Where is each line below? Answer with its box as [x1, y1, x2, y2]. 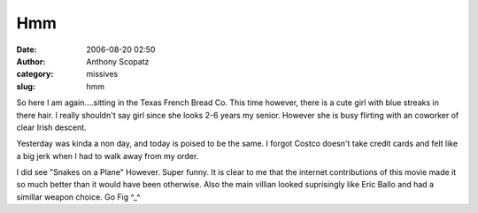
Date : [16, 44, 37, 55]
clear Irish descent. [16, 122, 88, 133]
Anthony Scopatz [86, 56, 150, 66]
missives [86, 69, 119, 80]
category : [16, 69, 54, 80]
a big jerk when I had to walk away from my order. [16, 150, 199, 161]
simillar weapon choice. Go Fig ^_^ [16, 191, 141, 202]
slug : [16, 80, 35, 92]
